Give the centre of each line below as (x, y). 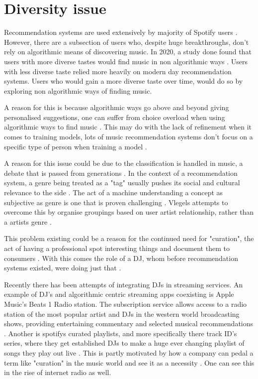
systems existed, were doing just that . (63, 268)
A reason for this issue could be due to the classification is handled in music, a (124, 163)
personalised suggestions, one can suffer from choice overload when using (115, 117)
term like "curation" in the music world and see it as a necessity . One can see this (129, 362)
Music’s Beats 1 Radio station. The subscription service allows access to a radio (126, 304)
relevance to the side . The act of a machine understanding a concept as (114, 192)
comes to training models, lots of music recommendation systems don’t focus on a (129, 137)
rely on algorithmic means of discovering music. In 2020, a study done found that (128, 52)
